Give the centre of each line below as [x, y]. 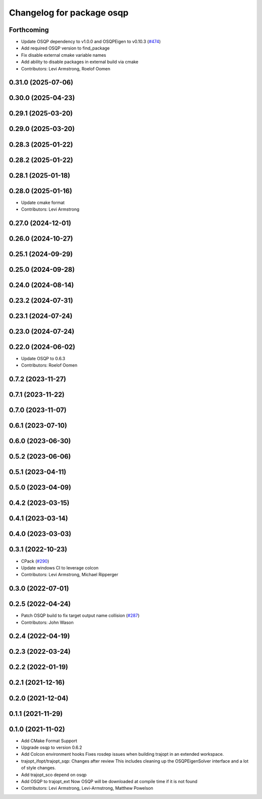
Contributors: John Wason [47, 622]
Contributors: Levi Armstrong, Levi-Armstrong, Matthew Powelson [87, 788]
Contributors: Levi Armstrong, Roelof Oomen [66, 68]
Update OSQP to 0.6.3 [43, 359]
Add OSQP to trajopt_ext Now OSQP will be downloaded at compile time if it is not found [109, 781]
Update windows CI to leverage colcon [60, 567]
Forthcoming [29, 30]
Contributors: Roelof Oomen [49, 365]
